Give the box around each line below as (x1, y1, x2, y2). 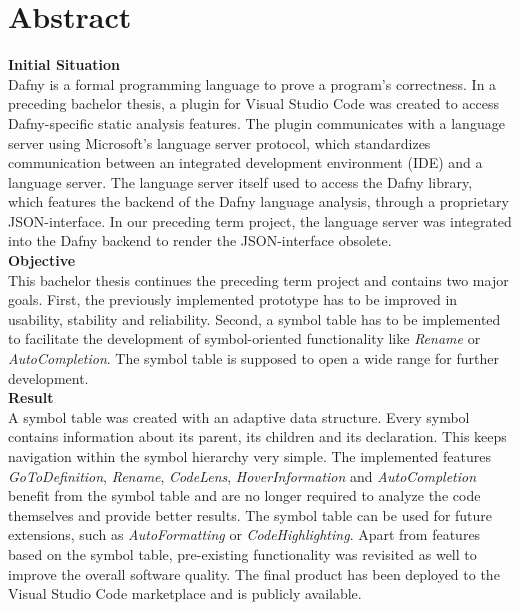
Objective (8, 250, 76, 271)
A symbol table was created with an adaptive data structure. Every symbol (8, 406, 470, 427)
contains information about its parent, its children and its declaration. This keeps (8, 426, 507, 447)
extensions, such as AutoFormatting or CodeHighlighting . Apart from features (8, 524, 481, 545)
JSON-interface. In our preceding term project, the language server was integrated (8, 210, 512, 231)
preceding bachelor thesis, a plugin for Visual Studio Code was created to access (8, 93, 499, 114)
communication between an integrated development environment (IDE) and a (8, 152, 483, 173)
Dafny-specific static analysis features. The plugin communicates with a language (8, 112, 505, 133)
